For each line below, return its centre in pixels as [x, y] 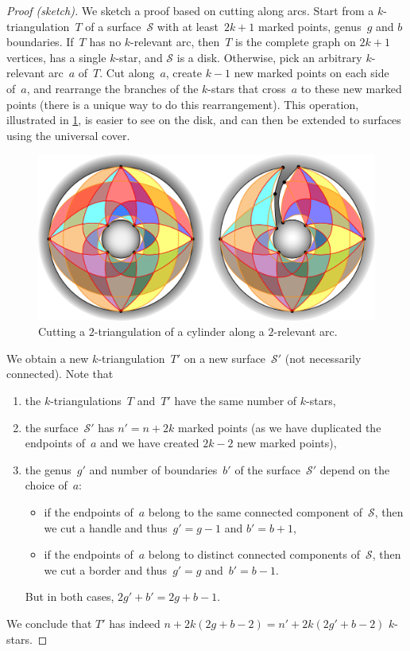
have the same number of [236, 400]
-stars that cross [247, 88]
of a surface [113, 26]
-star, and [139, 57]
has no [105, 42]
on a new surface [225, 358]
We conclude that [49, 623]
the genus [48, 469]
